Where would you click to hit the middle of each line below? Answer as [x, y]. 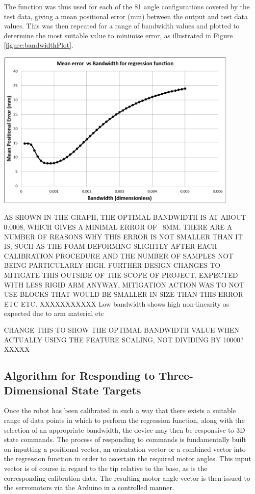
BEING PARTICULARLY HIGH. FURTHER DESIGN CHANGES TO [112, 265]
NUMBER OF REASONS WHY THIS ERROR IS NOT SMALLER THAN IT [123, 236]
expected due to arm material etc [54, 313]
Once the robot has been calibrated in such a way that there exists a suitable [120, 410]
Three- [176, 376]
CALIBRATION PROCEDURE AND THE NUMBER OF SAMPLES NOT [119, 255]
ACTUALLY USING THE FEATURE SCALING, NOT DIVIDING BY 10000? [124, 339]
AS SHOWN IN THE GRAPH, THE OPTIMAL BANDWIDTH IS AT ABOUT [125, 217]
